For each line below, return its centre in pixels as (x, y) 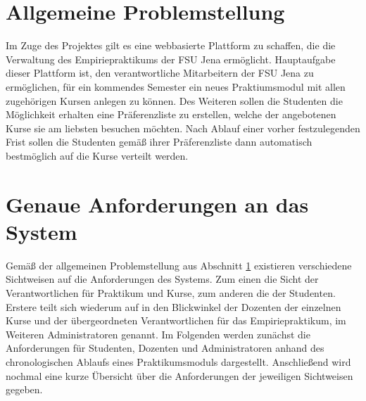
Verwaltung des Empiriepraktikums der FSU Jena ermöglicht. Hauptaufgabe (171, 59)
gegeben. (24, 389)
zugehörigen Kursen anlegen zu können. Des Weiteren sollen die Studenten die (174, 100)
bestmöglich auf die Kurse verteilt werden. (97, 155)
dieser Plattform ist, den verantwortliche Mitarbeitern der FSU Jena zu (160, 73)
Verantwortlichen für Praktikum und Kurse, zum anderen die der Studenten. (171, 292)
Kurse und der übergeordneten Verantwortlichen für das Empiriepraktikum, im (176, 320)
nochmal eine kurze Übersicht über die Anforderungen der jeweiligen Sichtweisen (179, 375)
